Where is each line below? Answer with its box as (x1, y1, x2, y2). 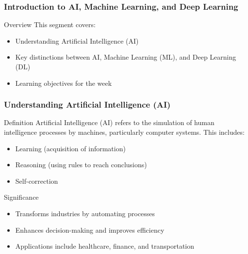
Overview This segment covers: (4, 19, 96, 30)
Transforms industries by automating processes (15, 208, 155, 218)
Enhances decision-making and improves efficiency (15, 224, 165, 235)
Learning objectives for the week (15, 78, 112, 88)
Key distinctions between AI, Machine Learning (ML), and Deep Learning (15, 52, 236, 62)
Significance (4, 192, 39, 202)
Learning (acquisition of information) (15, 143, 126, 153)
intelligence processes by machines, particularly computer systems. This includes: (4, 127, 245, 137)
